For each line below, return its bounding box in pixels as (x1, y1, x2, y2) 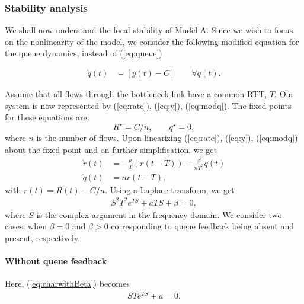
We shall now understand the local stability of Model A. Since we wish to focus (5, 24, 293, 36)
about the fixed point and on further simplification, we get (5, 143, 217, 155)
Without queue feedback (5, 255, 107, 267)
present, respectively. (5, 232, 81, 244)
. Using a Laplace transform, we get (105, 183, 235, 196)
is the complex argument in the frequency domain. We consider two (36, 208, 282, 220)
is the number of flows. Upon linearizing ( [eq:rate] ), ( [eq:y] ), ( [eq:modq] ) (36, 132, 298, 144)
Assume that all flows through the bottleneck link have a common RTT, (5, 88, 267, 100)
